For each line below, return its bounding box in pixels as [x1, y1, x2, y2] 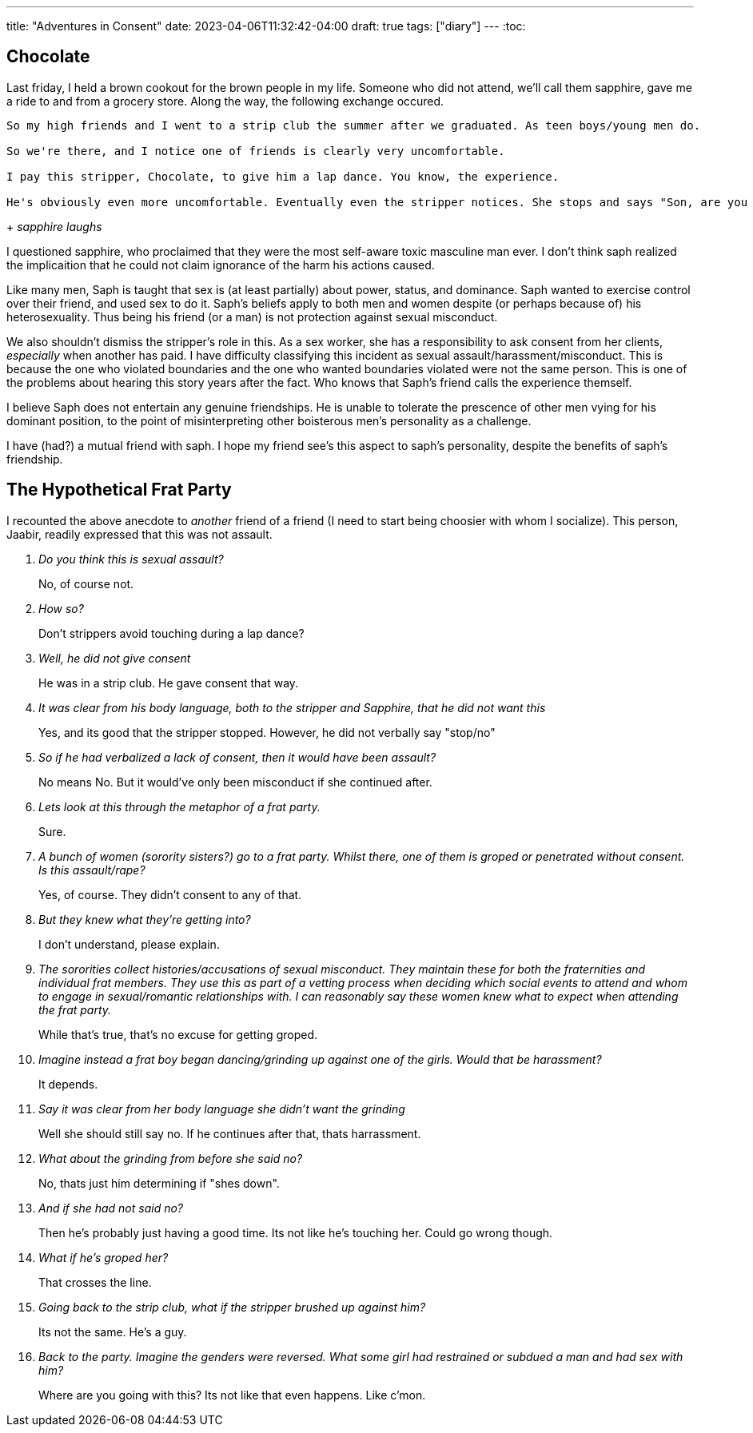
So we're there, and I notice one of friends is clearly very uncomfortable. [6, 144, 505, 157]
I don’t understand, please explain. [38, 937, 220, 951]
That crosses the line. [38, 1275, 152, 1289]
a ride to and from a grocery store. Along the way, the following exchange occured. [6, 94, 444, 108]
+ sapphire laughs [6, 219, 102, 233]
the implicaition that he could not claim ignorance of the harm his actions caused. [6, 257, 435, 272]
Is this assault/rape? [38, 862, 145, 877]
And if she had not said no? [38, 1200, 183, 1215]
